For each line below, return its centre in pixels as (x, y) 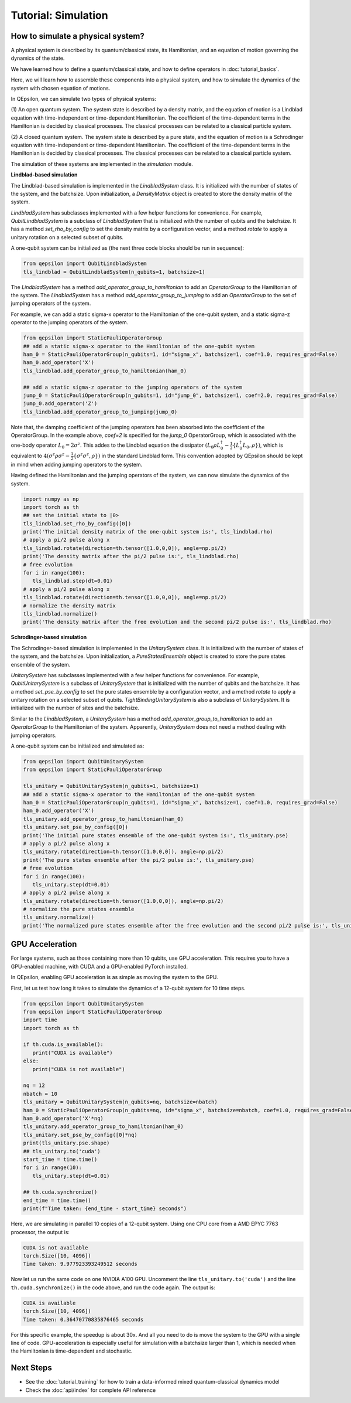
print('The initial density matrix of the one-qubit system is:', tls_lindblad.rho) (148, 532)
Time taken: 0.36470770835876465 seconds (83, 1319)
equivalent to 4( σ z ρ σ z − (40, 456)
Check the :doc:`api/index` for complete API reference (91, 1390)
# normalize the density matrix (70, 606)
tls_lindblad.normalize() (60, 614)
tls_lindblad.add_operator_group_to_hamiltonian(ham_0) (105, 371)
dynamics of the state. (38, 58)
